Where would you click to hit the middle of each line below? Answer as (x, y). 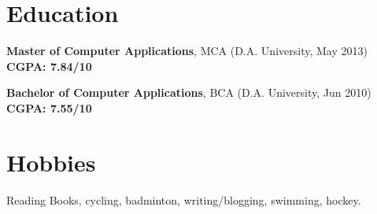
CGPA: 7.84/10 (49, 66)
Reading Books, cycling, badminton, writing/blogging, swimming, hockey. (184, 199)
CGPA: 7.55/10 (49, 107)
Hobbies (51, 162)
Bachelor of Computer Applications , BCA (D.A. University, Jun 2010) (189, 92)
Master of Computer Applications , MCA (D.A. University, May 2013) (187, 51)
